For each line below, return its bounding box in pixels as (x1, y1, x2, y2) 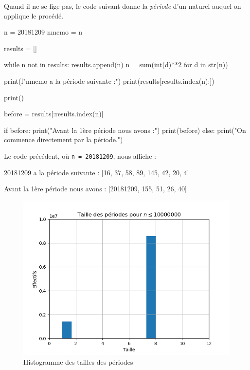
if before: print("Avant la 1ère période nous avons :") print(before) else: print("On (4, 125, 246, 135)
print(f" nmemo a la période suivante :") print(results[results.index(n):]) (4, 75, 214, 86)
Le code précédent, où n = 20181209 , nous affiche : (4, 150, 156, 161)
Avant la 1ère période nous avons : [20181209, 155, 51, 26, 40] (4, 184, 187, 194)
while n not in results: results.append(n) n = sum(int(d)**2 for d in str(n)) (4, 59, 228, 70)
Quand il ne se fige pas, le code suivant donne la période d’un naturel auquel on (4, 1, 241, 11)
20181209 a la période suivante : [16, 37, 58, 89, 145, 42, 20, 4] (4, 167, 189, 177)
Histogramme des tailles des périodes (23, 357, 133, 367)
